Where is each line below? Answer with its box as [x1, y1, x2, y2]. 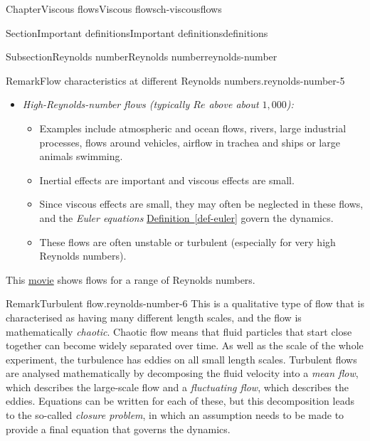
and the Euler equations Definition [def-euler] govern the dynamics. [39, 210, 334, 225]
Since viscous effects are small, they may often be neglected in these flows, [39, 196, 364, 211]
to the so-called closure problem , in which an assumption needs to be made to [6, 408, 344, 423]
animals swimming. [39, 149, 123, 164]
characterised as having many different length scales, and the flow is [6, 309, 302, 324]
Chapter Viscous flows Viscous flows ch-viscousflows [6, 1, 222, 16]
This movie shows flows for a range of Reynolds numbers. [6, 272, 255, 287]
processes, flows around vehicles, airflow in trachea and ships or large [39, 134, 340, 149]
